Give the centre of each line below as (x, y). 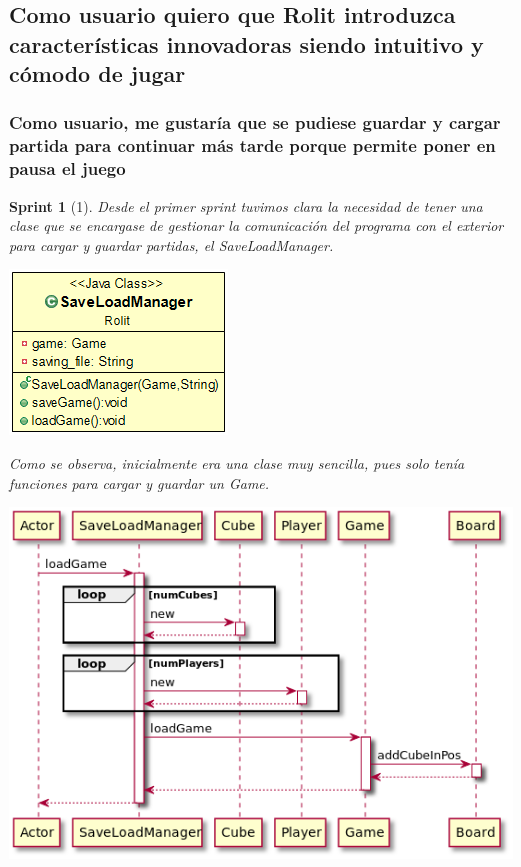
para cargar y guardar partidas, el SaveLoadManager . (171, 244)
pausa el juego (67, 168)
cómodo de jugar (97, 73)
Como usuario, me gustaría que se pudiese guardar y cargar (255, 122)
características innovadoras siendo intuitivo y (246, 43)
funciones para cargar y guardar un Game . (139, 482)
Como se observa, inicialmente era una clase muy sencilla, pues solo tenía (237, 463)
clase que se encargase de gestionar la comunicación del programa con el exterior (256, 225)
